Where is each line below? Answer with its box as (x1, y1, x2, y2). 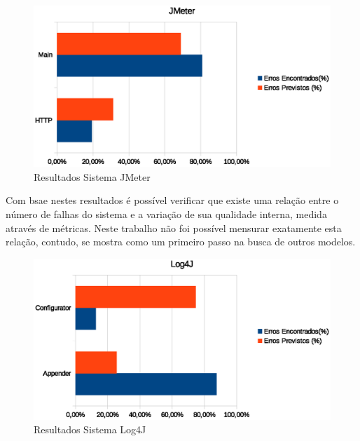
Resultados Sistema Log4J (34, 422, 146, 437)
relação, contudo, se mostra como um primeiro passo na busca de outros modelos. (6, 234, 356, 249)
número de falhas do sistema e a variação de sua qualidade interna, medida (6, 207, 327, 221)
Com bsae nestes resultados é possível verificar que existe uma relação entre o (6, 193, 339, 208)
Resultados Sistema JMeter (34, 169, 151, 184)
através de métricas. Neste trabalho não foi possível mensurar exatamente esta (6, 220, 342, 235)
